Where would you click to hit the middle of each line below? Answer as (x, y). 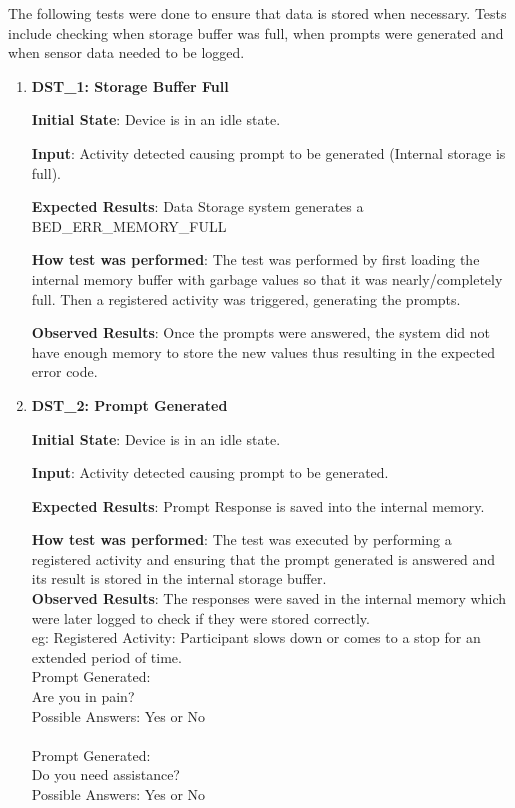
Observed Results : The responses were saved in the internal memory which (268, 598)
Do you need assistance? (105, 774)
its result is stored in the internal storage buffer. (179, 578)
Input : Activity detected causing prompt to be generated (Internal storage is (268, 152)
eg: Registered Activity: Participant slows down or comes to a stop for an (256, 637)
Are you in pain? (83, 696)
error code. (64, 371)
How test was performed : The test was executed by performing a (241, 539)
